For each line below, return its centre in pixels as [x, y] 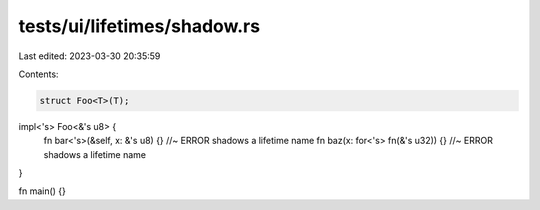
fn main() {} [42, 191]
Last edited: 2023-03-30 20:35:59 [89, 56]
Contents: [38, 74]
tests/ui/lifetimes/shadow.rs [139, 26]
